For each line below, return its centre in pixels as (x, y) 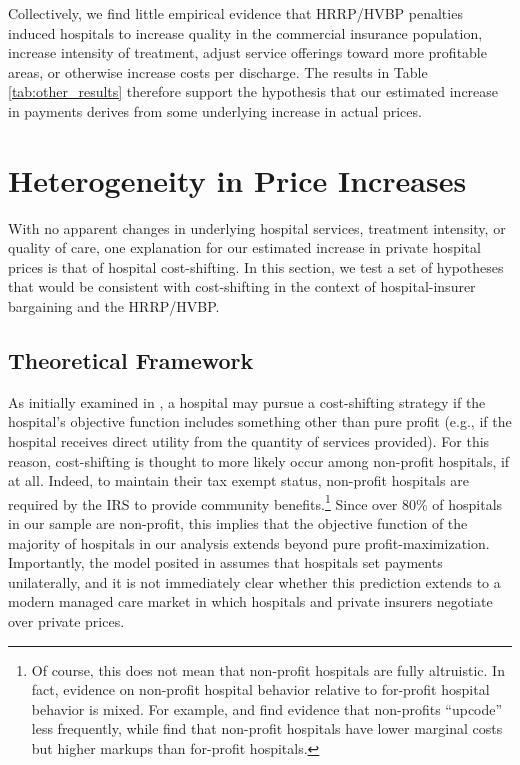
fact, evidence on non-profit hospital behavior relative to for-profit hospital (260, 689)
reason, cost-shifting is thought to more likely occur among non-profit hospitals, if (259, 460)
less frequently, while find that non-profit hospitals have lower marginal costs (267, 728)
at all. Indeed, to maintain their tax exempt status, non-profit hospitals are (238, 480)
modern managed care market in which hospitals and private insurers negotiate (250, 601)
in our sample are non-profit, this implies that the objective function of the (238, 523)
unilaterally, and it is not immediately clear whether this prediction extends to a (254, 581)
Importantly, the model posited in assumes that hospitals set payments (225, 562)
